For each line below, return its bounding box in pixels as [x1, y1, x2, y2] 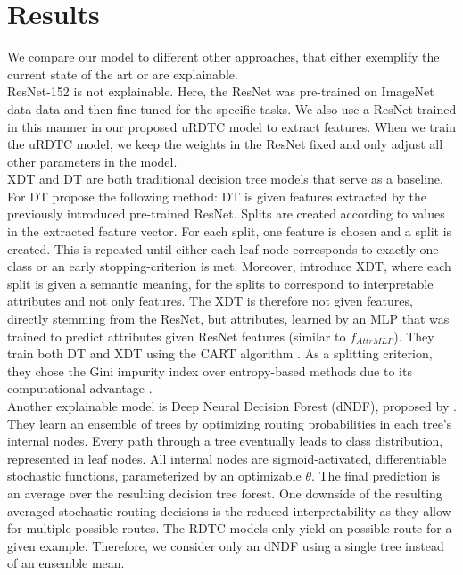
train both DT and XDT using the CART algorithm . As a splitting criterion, [7, 344, 433, 363]
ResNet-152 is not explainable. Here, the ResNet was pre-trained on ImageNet [7, 82, 434, 101]
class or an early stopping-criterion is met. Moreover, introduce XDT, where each [7, 257, 451, 275]
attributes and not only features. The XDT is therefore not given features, [7, 292, 413, 310]
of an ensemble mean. [7, 554, 125, 572]
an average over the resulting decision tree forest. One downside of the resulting [7, 483, 442, 502]
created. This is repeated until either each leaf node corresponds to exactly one [7, 239, 439, 258]
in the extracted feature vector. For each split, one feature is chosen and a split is [7, 222, 452, 241]
